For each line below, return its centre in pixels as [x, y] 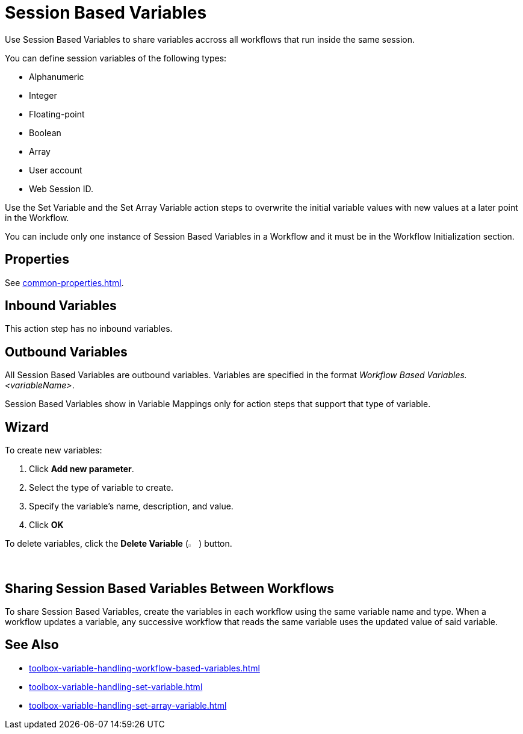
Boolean [45, 132]
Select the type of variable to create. [101, 488]
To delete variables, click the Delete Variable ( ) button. [119, 544]
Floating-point [57, 114]
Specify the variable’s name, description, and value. [131, 506]
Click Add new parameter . [82, 469]
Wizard [27, 427]
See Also [32, 645]
